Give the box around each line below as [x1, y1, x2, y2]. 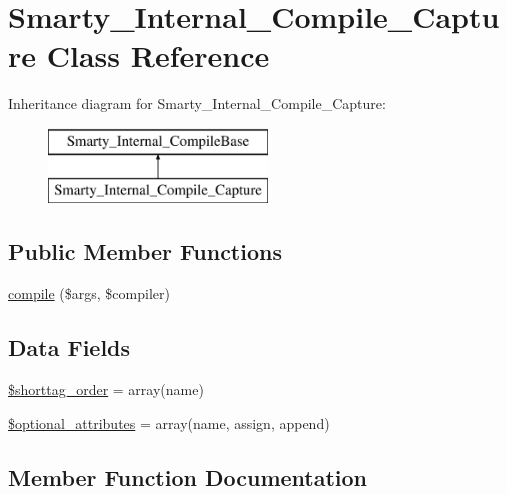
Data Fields [8, 332, 131, 363]
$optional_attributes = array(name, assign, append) [8, 412, 330, 433]
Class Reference [46, 35, 270, 76]
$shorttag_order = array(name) [8, 379, 204, 400]
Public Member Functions [8, 236, 282, 267]
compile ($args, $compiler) [8, 283, 170, 304]
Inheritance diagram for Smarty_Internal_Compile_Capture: [8, 93, 386, 114]
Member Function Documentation [8, 461, 368, 492]
